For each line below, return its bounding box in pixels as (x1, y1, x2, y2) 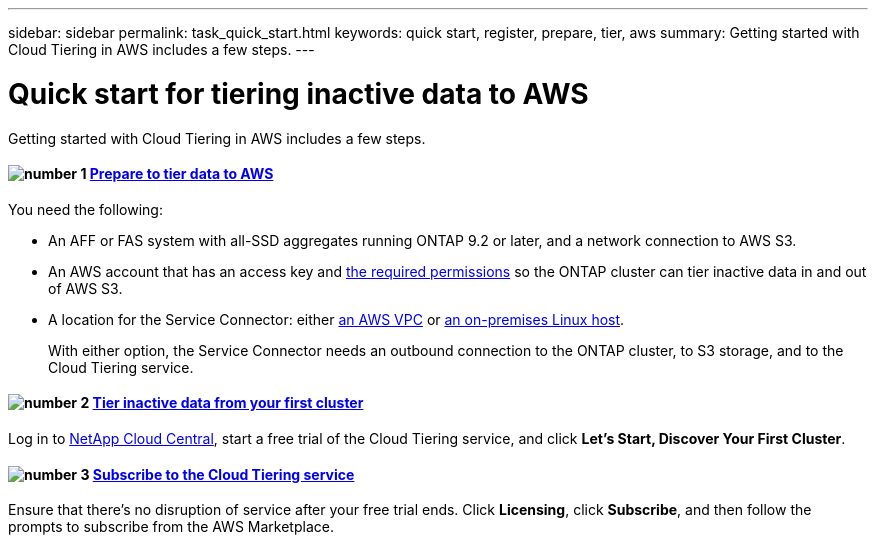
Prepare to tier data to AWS (89, 165, 274, 183)
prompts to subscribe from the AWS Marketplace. (8, 518, 334, 536)
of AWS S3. (48, 279, 123, 297)
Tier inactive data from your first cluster (92, 394, 364, 412)
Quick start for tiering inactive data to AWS (8, 76, 589, 111)
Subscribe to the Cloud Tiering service (92, 465, 355, 483)
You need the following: (8, 200, 163, 218)
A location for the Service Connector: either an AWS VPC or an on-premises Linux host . (48, 310, 625, 328)
